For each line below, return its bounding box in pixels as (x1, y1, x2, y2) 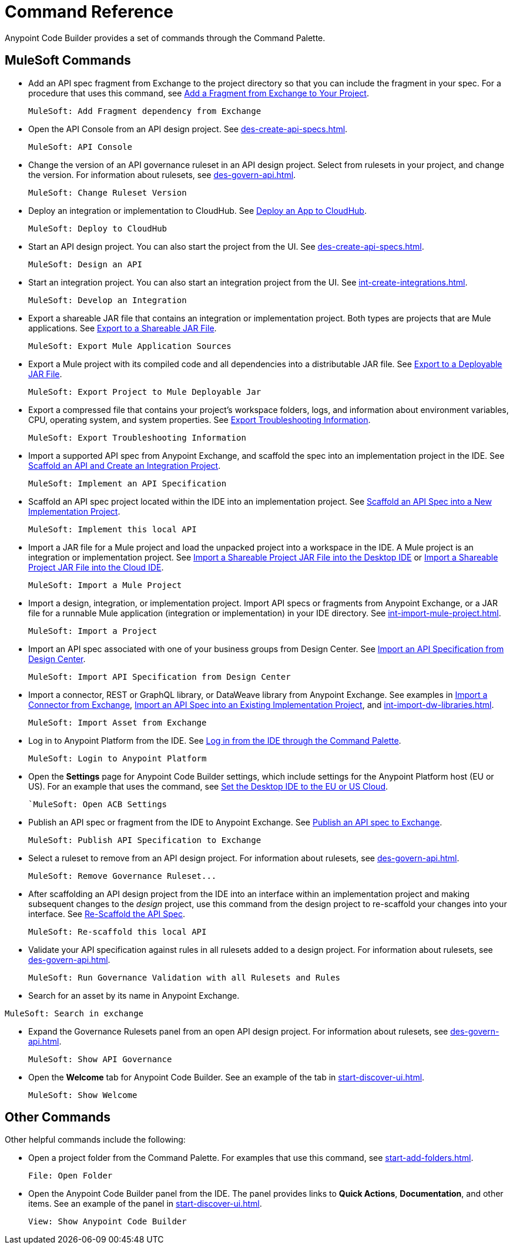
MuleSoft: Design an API (28, 259, 142, 269)
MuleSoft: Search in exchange (5, 1008, 144, 1018)
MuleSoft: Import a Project (28, 626, 157, 636)
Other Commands (5, 1110, 111, 1125)
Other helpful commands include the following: (5, 1134, 186, 1145)
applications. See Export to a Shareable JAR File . (28, 323, 217, 333)
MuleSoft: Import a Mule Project (28, 580, 182, 590)
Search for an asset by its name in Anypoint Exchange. (28, 990, 240, 1000)
